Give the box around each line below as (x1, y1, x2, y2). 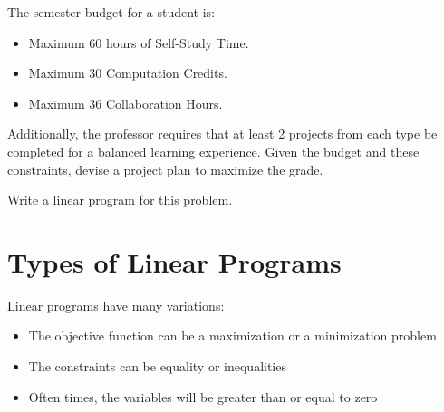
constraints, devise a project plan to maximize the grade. (7, 159, 323, 178)
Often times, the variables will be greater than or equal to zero (28, 387, 378, 406)
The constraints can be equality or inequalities (28, 357, 286, 376)
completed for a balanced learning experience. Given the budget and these (7, 141, 420, 160)
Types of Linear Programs (7, 243, 342, 280)
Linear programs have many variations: (7, 295, 225, 314)
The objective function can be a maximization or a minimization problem (28, 326, 437, 345)
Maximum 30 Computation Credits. (28, 63, 227, 82)
